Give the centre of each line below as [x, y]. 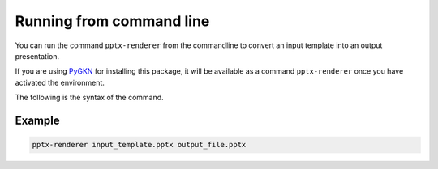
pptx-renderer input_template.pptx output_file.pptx [139, 145]
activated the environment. [60, 82]
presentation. [37, 56]
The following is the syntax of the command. [89, 98]
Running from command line [112, 21]
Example [37, 120]
